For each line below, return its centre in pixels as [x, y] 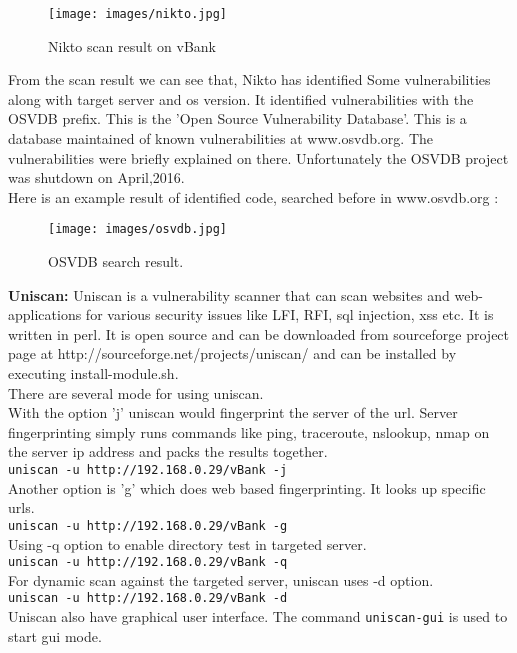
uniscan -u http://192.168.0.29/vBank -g [148, 525]
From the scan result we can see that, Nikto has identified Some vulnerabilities [249, 79]
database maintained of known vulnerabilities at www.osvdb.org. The [221, 138]
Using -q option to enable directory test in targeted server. [187, 543]
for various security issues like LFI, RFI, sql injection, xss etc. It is [289, 314]
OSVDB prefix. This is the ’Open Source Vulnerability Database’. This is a [237, 118]
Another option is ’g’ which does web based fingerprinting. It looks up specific [247, 487]
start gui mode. [55, 635]
